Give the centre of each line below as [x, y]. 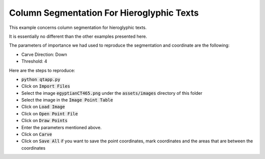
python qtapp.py [41, 79]
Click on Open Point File [50, 113]
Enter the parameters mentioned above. [62, 127]
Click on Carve [37, 134]
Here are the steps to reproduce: [42, 70]
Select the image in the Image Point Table [67, 100]
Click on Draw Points [44, 121]
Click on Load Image [43, 107]
